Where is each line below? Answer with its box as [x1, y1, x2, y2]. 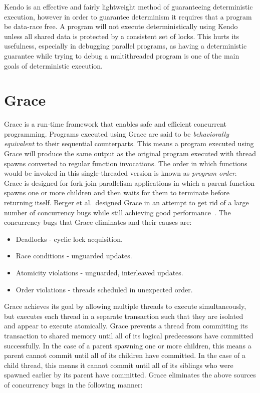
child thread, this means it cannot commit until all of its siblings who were [4, 359, 233, 370]
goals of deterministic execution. [4, 60, 103, 71]
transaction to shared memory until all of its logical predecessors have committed [4, 330, 253, 340]
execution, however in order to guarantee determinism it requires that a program [4, 11, 252, 22]
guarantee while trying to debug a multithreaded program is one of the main [4, 50, 239, 61]
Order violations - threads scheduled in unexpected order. [16, 284, 193, 294]
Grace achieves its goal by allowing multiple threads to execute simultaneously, [4, 301, 246, 311]
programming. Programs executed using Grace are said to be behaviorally [4, 128, 229, 139]
